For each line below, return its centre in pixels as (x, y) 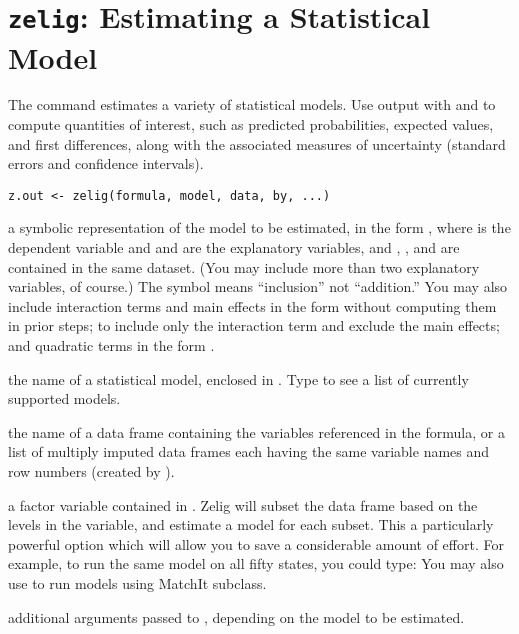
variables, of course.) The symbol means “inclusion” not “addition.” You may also (258, 286)
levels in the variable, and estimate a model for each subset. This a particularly (251, 524)
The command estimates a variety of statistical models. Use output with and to (252, 104)
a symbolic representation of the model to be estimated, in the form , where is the (259, 227)
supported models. (64, 398)
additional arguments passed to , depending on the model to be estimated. (236, 616)
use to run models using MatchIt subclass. (137, 582)
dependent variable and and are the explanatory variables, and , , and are (234, 247)
